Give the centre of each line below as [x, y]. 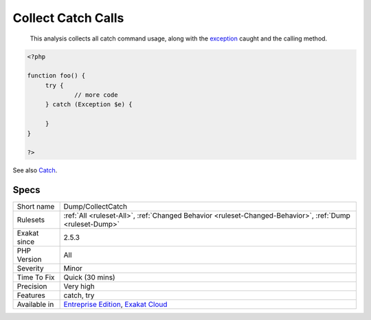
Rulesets [31, 220]
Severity [30, 268]
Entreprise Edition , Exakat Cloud [115, 304]
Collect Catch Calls [68, 18]
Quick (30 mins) [90, 277]
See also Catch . [35, 170]
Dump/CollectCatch [95, 207]
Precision [32, 286]
